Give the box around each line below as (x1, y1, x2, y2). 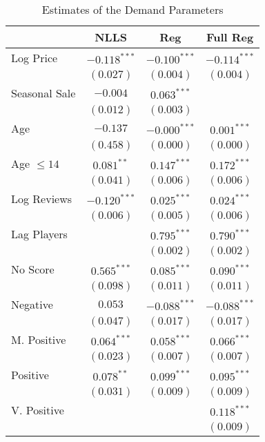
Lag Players (11, 226, 68, 242)
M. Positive (11, 331, 66, 347)
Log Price (11, 50, 58, 66)
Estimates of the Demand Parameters (41, 1, 224, 17)
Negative (11, 296, 53, 312)
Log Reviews (11, 191, 72, 206)
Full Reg (206, 29, 254, 45)
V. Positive (11, 402, 64, 418)
